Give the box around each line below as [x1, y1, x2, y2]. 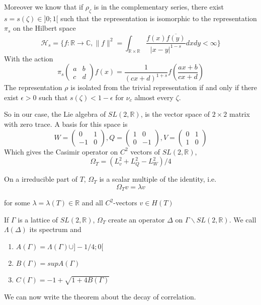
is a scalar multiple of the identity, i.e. [99, 174, 217, 184]
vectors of [130, 146, 160, 157]
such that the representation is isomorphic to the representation [60, 13, 257, 23]
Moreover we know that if [4, 2, 83, 12]
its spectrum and [29, 224, 81, 235]
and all [81, 197, 103, 208]
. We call [229, 214, 256, 224]
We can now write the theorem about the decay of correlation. [4, 291, 196, 301]
